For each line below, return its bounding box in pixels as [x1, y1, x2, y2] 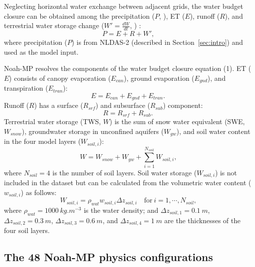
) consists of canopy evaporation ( [9, 72, 111, 83]
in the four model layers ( [4, 136, 81, 146]
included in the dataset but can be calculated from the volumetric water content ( [4, 177, 252, 188]
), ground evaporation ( [124, 72, 194, 83]
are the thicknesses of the [164, 215, 241, 225]
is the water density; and [84, 204, 159, 215]
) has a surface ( [34, 100, 83, 110]
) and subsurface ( [96, 100, 151, 110]
